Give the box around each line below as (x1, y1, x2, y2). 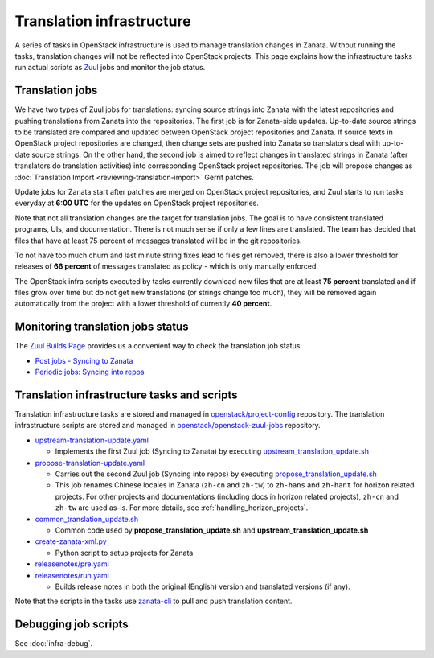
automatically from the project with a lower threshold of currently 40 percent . (14, 298, 272, 309)
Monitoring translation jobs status (14, 320, 189, 334)
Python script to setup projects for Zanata (55, 548, 194, 557)
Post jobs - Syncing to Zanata (35, 356, 133, 365)
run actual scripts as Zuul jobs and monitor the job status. (14, 63, 206, 72)
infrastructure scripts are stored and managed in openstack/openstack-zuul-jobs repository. (14, 421, 321, 430)
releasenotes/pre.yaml (35, 559, 110, 569)
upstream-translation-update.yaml (35, 435, 149, 445)
